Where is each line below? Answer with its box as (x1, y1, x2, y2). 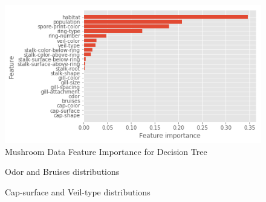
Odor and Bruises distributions (5, 165, 120, 178)
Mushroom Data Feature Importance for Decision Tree (5, 145, 207, 157)
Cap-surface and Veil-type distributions (5, 185, 151, 198)
